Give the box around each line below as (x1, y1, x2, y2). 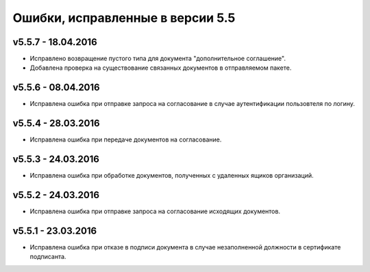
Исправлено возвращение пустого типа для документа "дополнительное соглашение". (29, 55, 286, 63)
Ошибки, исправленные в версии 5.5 (12, 10, 236, 25)
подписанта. (29, 253, 66, 261)
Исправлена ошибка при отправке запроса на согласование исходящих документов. (29, 207, 281, 215)
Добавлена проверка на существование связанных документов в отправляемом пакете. (29, 64, 292, 72)
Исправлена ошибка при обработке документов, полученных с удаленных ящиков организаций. (29, 172, 314, 180)
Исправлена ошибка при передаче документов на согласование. (29, 135, 222, 144)
